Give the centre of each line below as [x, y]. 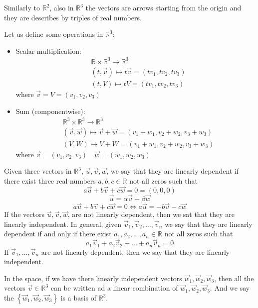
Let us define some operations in [54, 34]
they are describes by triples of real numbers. [73, 17]
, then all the [234, 278]
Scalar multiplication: [48, 51]
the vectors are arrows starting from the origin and [163, 7]
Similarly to [22, 7]
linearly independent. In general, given [63, 224]
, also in [62, 7]
